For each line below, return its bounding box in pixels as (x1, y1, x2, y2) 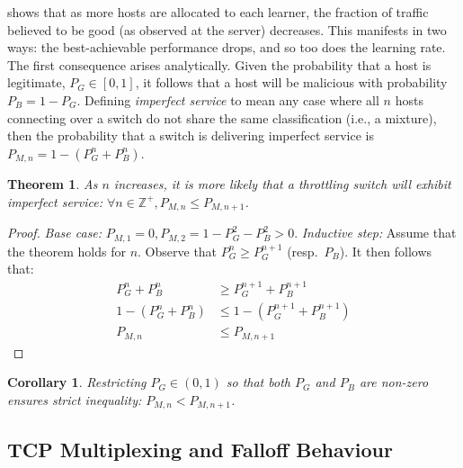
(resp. (287, 241, 318, 260)
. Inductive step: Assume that (294, 223, 457, 242)
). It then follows (339, 241, 432, 260)
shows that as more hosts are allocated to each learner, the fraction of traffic (7, 3, 429, 21)
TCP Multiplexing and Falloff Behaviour (7, 435, 393, 463)
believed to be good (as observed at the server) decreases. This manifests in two (7, 20, 447, 39)
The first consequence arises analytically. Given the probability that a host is (7, 55, 432, 74)
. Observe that (138, 241, 218, 260)
